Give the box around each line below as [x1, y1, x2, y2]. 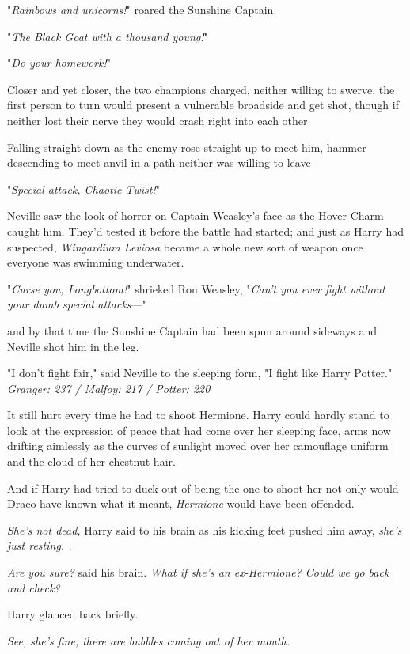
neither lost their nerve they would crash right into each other [7, 112, 308, 128]
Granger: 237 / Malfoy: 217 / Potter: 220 [7, 380, 211, 396]
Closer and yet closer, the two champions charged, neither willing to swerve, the [7, 81, 395, 97]
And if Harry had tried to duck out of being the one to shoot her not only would [7, 479, 399, 496]
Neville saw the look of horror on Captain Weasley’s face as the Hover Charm [7, 207, 384, 224]
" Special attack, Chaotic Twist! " [7, 180, 160, 197]
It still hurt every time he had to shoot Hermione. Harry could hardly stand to [7, 406, 389, 423]
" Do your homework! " [7, 55, 111, 71]
